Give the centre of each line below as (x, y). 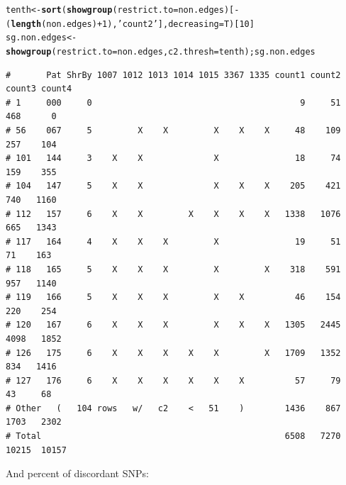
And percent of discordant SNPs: (77, 473)
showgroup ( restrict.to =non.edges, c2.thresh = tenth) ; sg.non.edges (161, 51)
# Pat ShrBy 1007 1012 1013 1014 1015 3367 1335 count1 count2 (173, 75)
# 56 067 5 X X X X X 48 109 (173, 130)
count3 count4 (39, 89)
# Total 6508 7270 (173, 436)
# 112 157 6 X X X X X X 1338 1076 (173, 214)
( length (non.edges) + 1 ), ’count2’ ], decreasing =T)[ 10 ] (130, 24)
